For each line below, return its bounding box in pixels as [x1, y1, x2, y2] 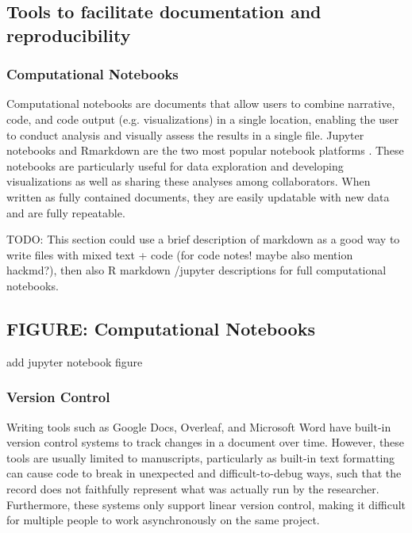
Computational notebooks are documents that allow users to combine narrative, [6, 95, 395, 112]
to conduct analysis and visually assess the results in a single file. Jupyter [6, 126, 364, 143]
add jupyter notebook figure [6, 353, 143, 370]
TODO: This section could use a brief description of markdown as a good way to [6, 231, 400, 247]
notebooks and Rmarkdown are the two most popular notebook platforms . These [6, 142, 404, 159]
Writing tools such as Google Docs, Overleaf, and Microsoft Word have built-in [6, 418, 391, 435]
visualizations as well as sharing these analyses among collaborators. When [6, 173, 371, 190]
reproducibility [6, 22, 131, 47]
